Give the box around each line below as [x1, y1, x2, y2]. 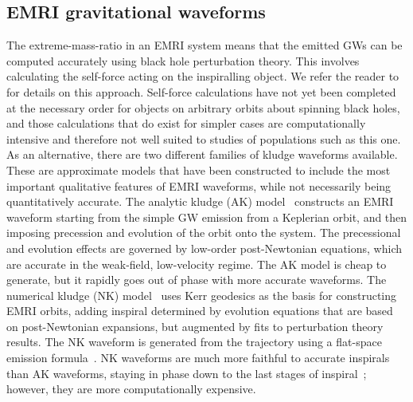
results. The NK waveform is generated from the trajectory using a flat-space [6, 333, 382, 350]
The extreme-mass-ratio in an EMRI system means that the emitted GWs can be [6, 37, 403, 53]
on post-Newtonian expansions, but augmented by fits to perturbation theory [6, 317, 384, 334]
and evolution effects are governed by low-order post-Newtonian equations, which [6, 239, 402, 256]
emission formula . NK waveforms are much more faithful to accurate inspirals [6, 349, 390, 366]
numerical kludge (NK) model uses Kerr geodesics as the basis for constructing [6, 286, 397, 303]
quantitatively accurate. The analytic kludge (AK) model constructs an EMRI [6, 193, 394, 210]
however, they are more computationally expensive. [6, 380, 256, 397]
